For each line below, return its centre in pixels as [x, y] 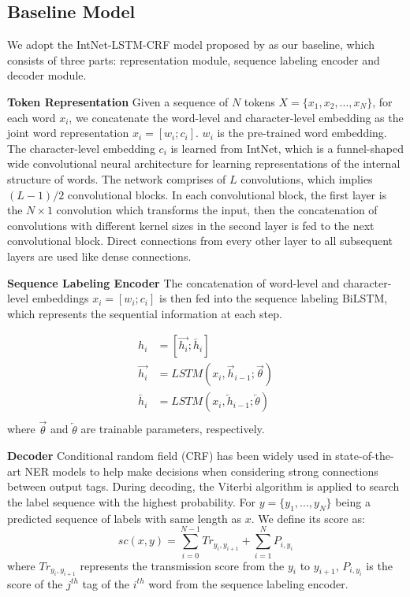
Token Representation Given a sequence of [118, 101]
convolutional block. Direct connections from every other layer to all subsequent [200, 241]
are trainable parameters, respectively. [173, 429]
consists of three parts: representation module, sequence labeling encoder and [194, 59]
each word [32, 117]
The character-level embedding [81, 148]
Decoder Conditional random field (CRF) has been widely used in [170, 456]
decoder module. [47, 75]
